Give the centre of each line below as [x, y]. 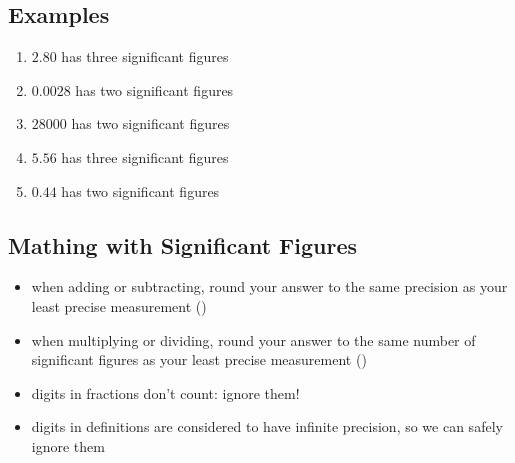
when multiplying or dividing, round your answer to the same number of [253, 339]
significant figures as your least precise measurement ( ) [199, 359]
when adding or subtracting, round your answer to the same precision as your [269, 286]
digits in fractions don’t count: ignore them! [165, 392]
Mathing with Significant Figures [183, 244]
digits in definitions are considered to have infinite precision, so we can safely [267, 426]
